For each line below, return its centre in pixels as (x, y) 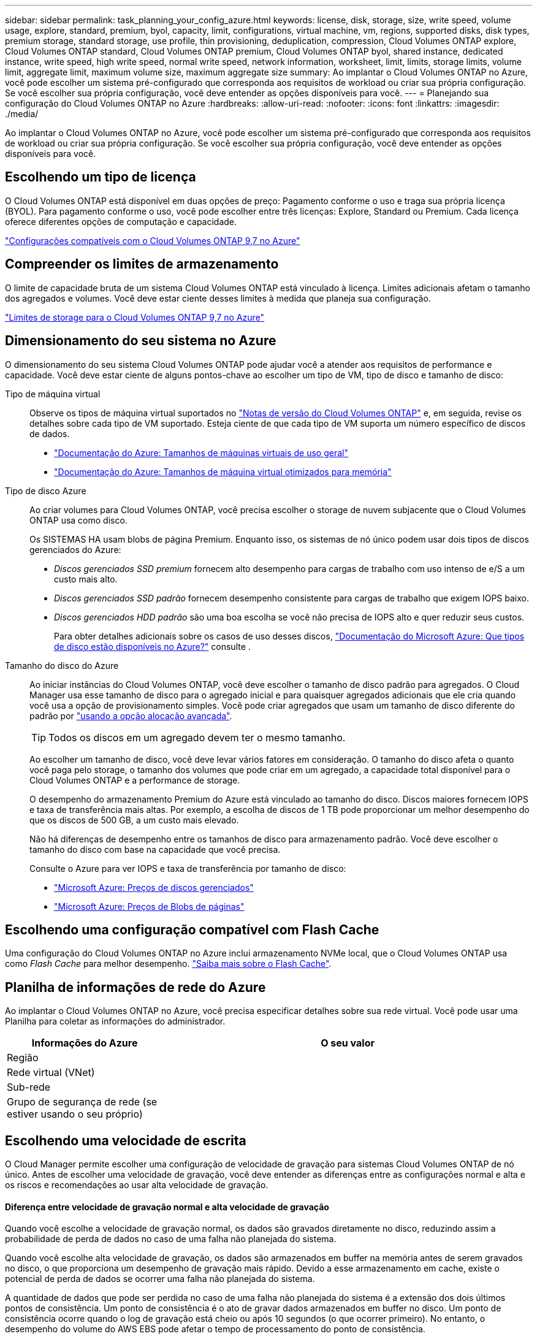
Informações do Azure (85, 1043)
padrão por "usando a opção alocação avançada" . (131, 715)
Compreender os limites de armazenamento (142, 264)
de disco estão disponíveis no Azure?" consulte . (152, 646)
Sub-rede (29, 1087)
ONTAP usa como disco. (78, 520)
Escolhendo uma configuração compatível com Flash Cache (192, 929)
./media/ (22, 114)
